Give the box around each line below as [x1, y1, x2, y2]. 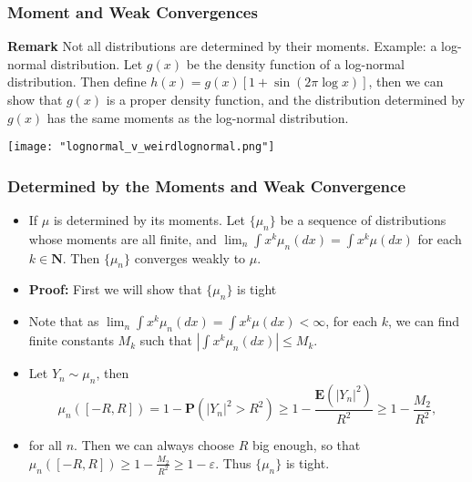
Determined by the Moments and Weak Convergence [7, 174, 406, 197]
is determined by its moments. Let [53, 210, 245, 230]
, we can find [387, 312, 460, 331]
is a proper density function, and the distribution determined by [106, 90, 466, 108]
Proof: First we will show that [28, 280, 202, 299]
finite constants [28, 331, 114, 350]
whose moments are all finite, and [28, 229, 217, 248]
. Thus [215, 453, 251, 472]
